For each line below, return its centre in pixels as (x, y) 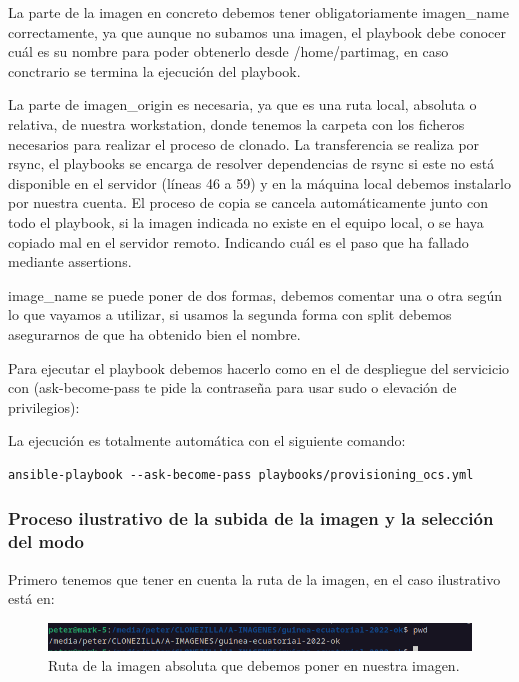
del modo (46, 541)
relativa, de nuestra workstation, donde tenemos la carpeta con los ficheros (236, 123)
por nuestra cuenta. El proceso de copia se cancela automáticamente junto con (248, 202)
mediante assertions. (70, 261)
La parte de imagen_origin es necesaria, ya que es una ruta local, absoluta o (242, 104)
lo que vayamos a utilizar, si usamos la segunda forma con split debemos (230, 314)
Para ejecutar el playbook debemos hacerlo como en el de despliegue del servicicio (259, 367)
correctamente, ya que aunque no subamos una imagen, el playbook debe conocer (257, 31)
